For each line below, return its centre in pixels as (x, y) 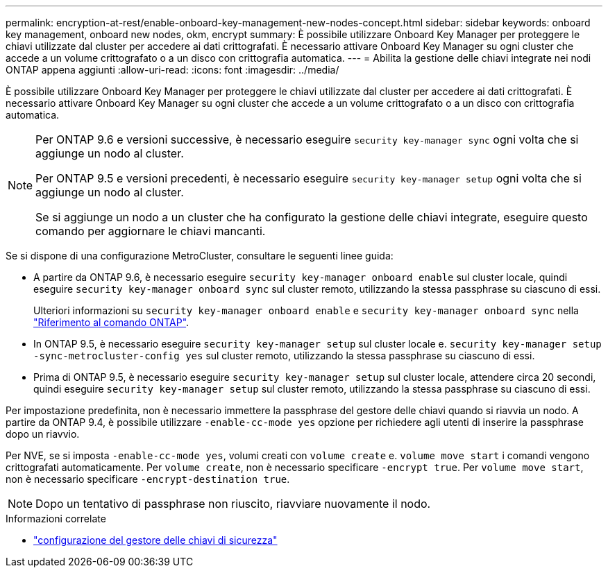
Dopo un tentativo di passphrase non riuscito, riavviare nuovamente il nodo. (233, 504)
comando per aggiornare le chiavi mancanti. (151, 231)
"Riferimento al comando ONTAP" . (111, 322)
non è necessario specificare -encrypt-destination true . (148, 479)
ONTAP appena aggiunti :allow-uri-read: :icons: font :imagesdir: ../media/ (172, 70)
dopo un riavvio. (43, 434)
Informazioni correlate (56, 519)
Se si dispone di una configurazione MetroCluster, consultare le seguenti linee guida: (200, 256)
